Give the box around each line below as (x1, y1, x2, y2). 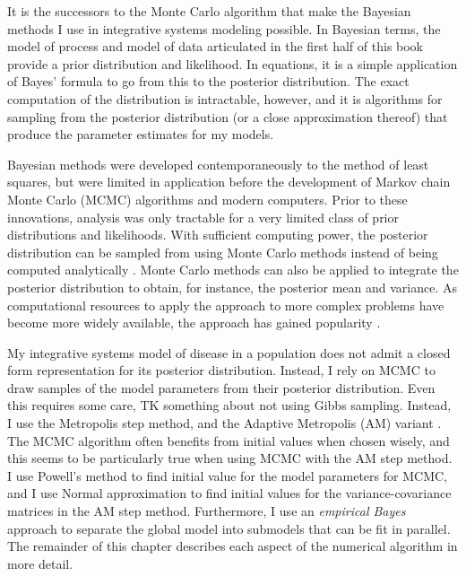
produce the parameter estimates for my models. (7, 125, 274, 144)
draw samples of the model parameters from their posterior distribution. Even (7, 378, 436, 397)
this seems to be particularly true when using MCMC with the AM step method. (7, 449, 453, 467)
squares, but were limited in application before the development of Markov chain (7, 172, 451, 191)
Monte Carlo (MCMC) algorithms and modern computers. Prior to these (7, 189, 408, 208)
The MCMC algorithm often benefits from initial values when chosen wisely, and (7, 431, 450, 449)
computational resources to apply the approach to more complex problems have (7, 295, 444, 314)
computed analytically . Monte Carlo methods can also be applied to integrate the (7, 260, 459, 279)
